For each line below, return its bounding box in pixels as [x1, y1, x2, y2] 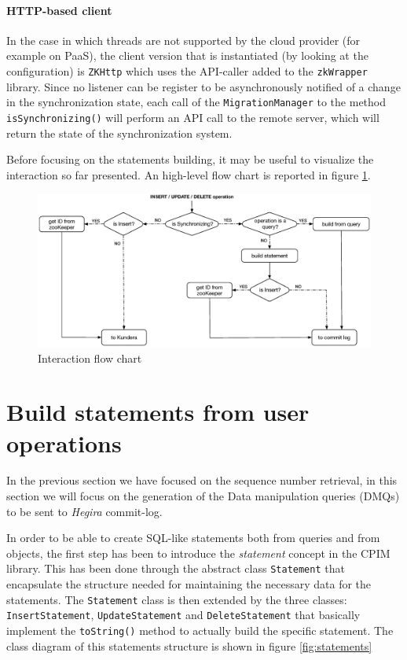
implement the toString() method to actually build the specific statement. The [6, 621, 394, 638]
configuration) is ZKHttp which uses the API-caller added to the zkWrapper [6, 62, 368, 79]
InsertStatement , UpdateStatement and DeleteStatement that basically [6, 607, 361, 623]
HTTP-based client [6, 2, 112, 18]
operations [6, 426, 122, 459]
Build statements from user [6, 396, 310, 428]
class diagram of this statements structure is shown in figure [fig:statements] [6, 637, 372, 654]
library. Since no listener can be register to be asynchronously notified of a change [6, 78, 401, 94]
